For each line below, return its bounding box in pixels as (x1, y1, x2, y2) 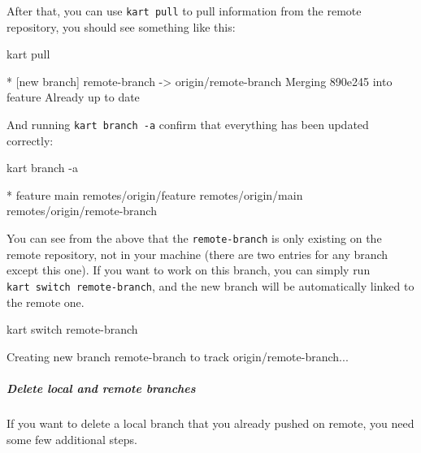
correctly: (7, 132, 54, 149)
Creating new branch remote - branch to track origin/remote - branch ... (7, 347, 349, 365)
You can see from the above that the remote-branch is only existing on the (7, 230, 382, 247)
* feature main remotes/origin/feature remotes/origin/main (7, 186, 303, 203)
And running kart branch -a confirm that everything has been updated (7, 116, 369, 133)
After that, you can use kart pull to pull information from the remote (7, 2, 362, 19)
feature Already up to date (7, 88, 140, 106)
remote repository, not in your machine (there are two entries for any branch (7, 245, 388, 262)
